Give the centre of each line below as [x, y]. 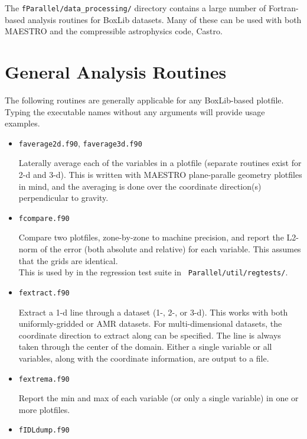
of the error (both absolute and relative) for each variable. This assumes [171, 249]
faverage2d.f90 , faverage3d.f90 [80, 143]
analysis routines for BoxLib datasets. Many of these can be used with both [164, 19]
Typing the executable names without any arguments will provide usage [135, 111]
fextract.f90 [44, 293]
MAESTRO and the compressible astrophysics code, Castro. [114, 31]
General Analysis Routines [116, 72]
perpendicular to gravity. [63, 198]
